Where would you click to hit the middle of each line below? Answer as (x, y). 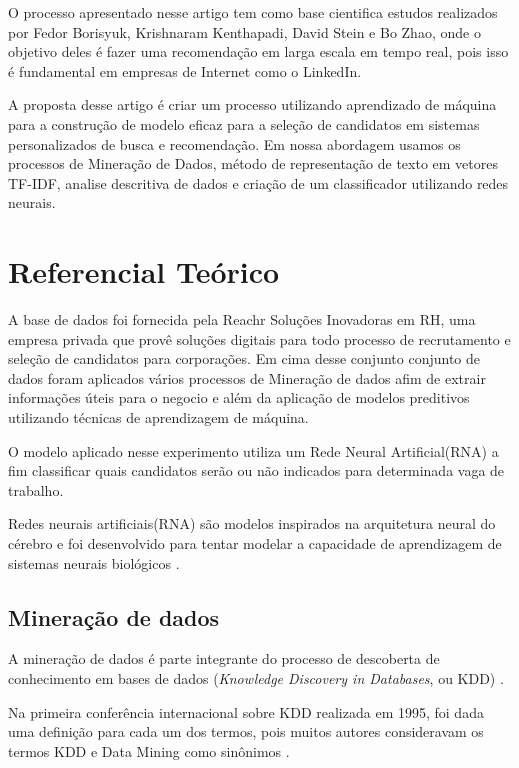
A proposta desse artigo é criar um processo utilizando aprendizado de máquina (252, 104)
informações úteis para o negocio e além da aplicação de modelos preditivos (239, 397)
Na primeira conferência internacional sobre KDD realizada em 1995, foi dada (246, 711)
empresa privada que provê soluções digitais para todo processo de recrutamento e (259, 338)
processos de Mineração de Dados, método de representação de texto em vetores (253, 163)
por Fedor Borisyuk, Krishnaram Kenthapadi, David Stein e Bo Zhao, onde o (244, 31)
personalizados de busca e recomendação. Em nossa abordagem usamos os (234, 143)
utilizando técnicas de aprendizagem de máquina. (158, 417)
